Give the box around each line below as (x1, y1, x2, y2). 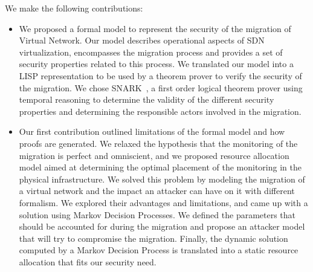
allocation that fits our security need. (19, 255, 156, 268)
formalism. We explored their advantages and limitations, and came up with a (19, 196, 308, 209)
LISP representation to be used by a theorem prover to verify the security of (19, 69, 302, 82)
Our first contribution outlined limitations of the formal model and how (19, 125, 285, 138)
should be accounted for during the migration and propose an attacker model (19, 220, 305, 233)
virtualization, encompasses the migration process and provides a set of (19, 45, 283, 58)
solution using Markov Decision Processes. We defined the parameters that (19, 208, 296, 221)
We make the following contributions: (5, 2, 143, 14)
